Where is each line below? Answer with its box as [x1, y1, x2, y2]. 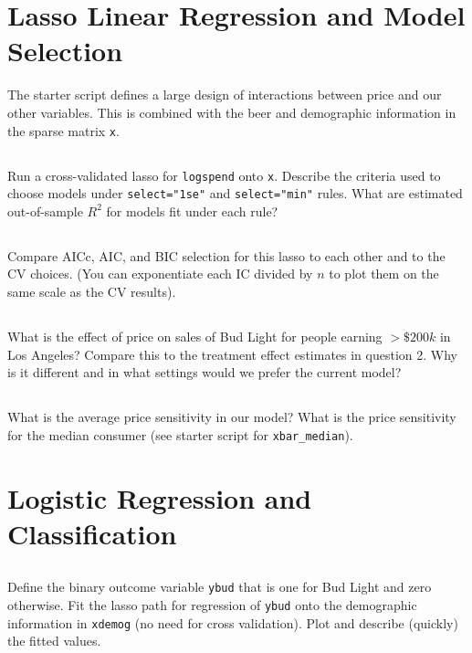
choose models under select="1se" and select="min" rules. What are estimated [7, 184, 463, 203]
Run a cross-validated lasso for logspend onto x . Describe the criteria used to [7, 165, 441, 184]
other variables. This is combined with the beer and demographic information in [7, 102, 456, 121]
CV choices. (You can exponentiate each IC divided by [7, 264, 313, 283]
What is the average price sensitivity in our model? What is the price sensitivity [7, 407, 456, 427]
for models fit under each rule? [106, 201, 278, 220]
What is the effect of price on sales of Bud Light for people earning [7, 327, 383, 346]
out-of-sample [7, 201, 83, 220]
